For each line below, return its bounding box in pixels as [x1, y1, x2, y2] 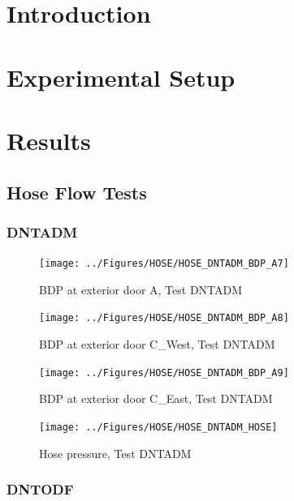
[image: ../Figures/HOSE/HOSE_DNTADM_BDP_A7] [39, 258, 289, 270]
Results [6, 123, 91, 156]
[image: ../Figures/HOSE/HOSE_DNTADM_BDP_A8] [39, 312, 289, 324]
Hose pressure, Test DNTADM [39, 444, 192, 461]
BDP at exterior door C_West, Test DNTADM [39, 336, 275, 353]
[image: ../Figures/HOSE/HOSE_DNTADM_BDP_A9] [39, 366, 289, 379]
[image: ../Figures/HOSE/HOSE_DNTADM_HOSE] [39, 421, 278, 433]
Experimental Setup [6, 60, 236, 93]
